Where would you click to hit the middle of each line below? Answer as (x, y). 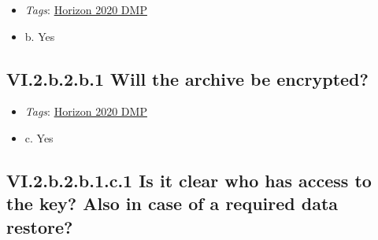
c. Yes (39, 137)
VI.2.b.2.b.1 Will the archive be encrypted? (187, 78)
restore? (40, 226)
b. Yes (40, 36)
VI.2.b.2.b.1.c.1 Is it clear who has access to (189, 180)
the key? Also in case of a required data (172, 203)
